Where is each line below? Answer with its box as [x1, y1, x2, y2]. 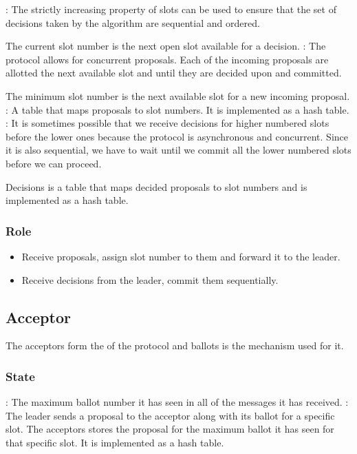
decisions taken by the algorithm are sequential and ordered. [6, 15, 260, 30]
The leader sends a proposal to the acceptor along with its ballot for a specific [6, 408, 335, 422]
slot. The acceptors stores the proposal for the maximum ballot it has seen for [6, 422, 334, 436]
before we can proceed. [6, 156, 102, 170]
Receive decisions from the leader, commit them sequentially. [21, 272, 279, 287]
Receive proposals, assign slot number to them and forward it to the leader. [21, 249, 340, 263]
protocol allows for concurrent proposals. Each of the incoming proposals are [6, 52, 329, 66]
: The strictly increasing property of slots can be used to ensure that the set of [6, 2, 336, 16]
